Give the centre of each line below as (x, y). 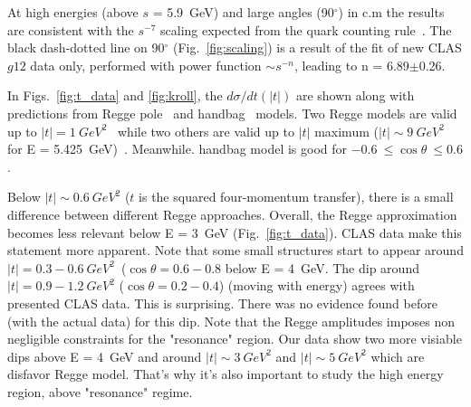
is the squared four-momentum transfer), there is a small (296, 197)
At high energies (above (73, 12)
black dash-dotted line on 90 (86, 47)
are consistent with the (71, 29)
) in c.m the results (391, 12)
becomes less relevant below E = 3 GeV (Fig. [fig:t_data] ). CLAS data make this (235, 232)
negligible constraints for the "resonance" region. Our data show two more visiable (235, 339)
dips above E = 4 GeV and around (105, 356)
